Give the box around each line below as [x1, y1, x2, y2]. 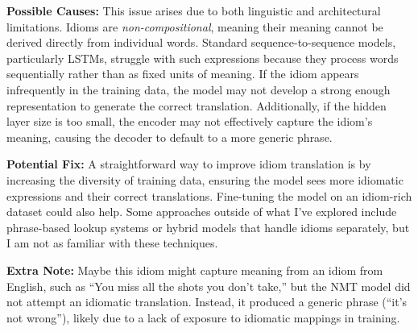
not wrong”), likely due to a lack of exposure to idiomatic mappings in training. [6, 309, 400, 326]
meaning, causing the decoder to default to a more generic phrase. [6, 128, 333, 145]
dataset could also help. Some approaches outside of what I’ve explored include [6, 203, 397, 220]
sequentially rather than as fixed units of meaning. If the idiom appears [6, 65, 359, 82]
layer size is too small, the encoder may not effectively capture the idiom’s [6, 113, 373, 130]
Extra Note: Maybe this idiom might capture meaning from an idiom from [6, 261, 383, 278]
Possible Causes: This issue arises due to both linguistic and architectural [6, 2, 381, 19]
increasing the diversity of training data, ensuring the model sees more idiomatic [6, 171, 404, 188]
